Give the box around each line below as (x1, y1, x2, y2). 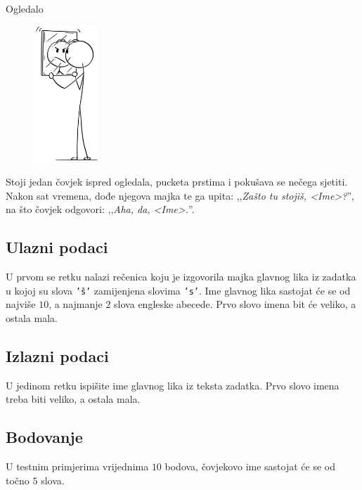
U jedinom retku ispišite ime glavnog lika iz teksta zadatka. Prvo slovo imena (6, 378, 340, 392)
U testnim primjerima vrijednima (6, 459, 149, 474)
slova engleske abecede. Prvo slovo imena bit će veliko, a (114, 297, 356, 311)
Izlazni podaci (6, 344, 109, 366)
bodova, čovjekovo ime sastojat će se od (164, 459, 336, 474)
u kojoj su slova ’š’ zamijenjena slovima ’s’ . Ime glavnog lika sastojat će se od (6, 283, 351, 297)
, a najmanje (49, 297, 103, 311)
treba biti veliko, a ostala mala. (6, 392, 141, 406)
